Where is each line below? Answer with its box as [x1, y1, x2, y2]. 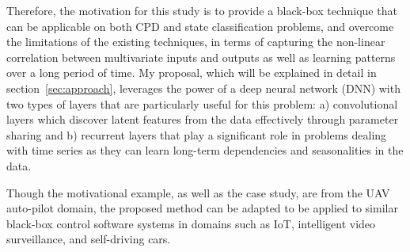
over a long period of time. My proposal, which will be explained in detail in [6, 64, 377, 81]
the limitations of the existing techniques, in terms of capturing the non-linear [6, 33, 385, 50]
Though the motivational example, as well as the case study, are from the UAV [6, 184, 390, 200]
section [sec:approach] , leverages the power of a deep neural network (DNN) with [6, 79, 401, 96]
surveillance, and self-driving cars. [6, 231, 171, 247]
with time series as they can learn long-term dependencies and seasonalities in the [6, 142, 404, 158]
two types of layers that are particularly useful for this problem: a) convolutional [6, 95, 398, 112]
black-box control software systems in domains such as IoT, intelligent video [6, 215, 376, 231]
